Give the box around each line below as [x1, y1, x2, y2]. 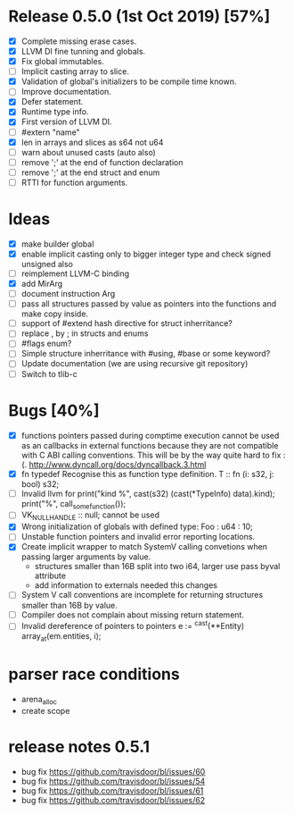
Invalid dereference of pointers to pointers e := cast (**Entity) [20, 619, 245, 632]
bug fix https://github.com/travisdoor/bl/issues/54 [20, 776, 206, 786]
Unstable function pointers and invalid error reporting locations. [20, 532, 256, 542]
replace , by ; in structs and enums [20, 328, 149, 339]
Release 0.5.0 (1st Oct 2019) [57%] [8, 6, 271, 27]
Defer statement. [20, 97, 84, 107]
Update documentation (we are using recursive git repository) [20, 358, 249, 369]
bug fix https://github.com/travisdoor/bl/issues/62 [20, 794, 206, 805]
